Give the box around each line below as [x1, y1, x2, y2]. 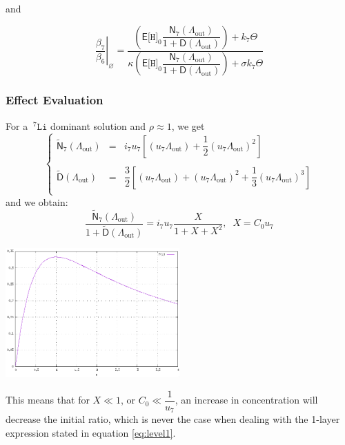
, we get [171, 118, 205, 133]
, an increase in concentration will [175, 392, 318, 407]
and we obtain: [6, 194, 68, 209]
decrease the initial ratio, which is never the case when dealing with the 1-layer [6, 412, 340, 426]
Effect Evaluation [6, 91, 103, 108]
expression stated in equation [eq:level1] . [6, 425, 176, 439]
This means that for [6, 392, 90, 407]
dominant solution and [50, 118, 146, 133]
